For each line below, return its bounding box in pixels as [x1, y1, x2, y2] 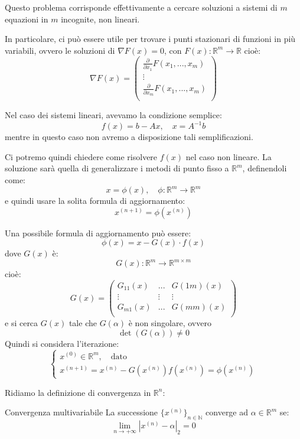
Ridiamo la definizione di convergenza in [5, 386, 151, 398]
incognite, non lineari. [61, 12, 140, 25]
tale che [69, 317, 97, 329]
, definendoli [242, 162, 287, 174]
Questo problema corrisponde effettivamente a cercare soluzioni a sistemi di [5, 1, 278, 13]
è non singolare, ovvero [128, 317, 211, 329]
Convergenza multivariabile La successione [5, 406, 158, 418]
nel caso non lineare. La [185, 150, 272, 162]
